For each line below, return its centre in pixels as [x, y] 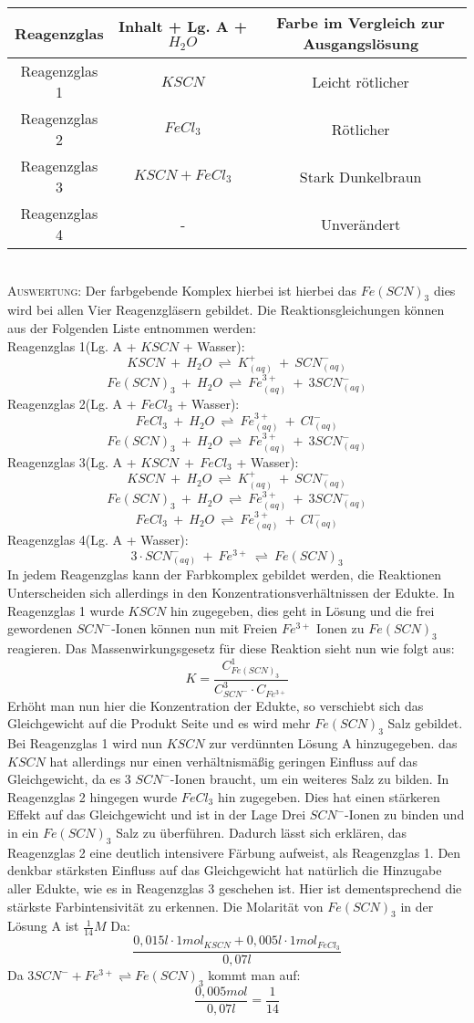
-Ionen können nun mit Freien [195, 628]
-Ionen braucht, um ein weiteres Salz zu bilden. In [309, 779]
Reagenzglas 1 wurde [66, 610]
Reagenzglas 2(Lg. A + [72, 403]
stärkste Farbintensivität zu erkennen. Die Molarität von [165, 906]
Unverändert [361, 224]
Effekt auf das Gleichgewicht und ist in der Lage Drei [157, 814]
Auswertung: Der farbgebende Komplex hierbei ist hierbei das [182, 290]
